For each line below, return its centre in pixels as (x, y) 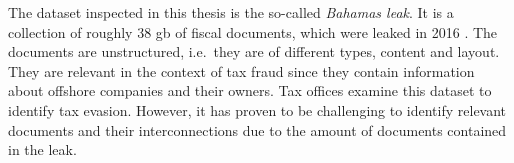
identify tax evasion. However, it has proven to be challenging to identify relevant (257, 109)
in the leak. (42, 149)
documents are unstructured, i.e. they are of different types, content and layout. (254, 51)
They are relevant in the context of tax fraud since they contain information (241, 70)
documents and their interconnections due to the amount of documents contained (257, 129)
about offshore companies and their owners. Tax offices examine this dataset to (250, 90)
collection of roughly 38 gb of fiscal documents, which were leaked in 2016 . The (253, 31)
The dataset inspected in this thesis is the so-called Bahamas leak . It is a (231, 12)
